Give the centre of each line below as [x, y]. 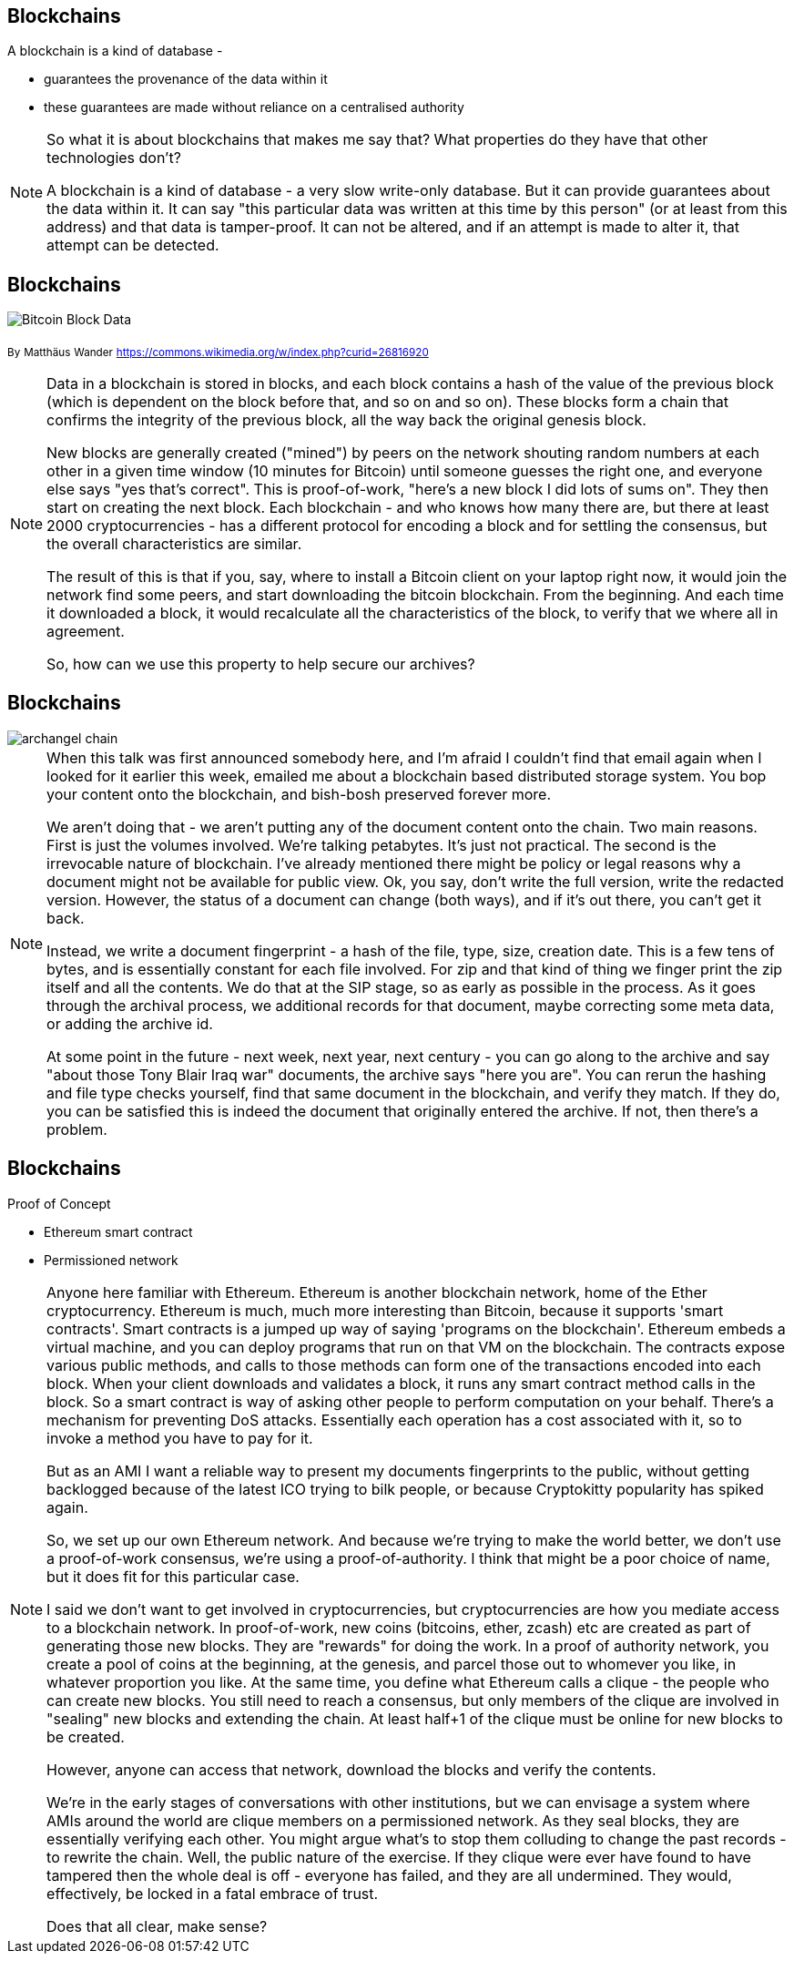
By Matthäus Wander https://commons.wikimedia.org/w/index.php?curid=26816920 [218, 353]
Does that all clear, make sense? [157, 1926]
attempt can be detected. [133, 245]
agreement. [86, 632]
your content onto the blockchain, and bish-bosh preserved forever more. [299, 794]
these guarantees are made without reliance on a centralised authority [254, 107]
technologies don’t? [114, 158]
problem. [77, 1129]
